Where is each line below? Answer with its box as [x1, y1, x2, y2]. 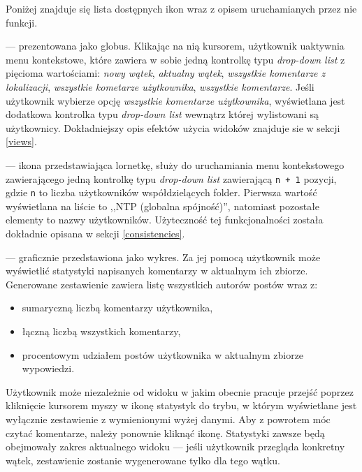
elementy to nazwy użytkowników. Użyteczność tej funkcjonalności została [6, 212, 324, 227]
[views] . [6, 134, 37, 149]
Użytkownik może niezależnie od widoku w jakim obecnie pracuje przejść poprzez [6, 384, 354, 399]
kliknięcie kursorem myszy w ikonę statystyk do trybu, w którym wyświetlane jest [6, 398, 357, 413]
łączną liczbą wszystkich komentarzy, [22, 324, 181, 338]
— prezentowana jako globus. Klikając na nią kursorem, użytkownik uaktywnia [6, 38, 345, 53]
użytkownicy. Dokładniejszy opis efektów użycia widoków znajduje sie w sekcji [6, 120, 340, 135]
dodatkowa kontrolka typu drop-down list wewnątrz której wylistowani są [6, 107, 319, 121]
